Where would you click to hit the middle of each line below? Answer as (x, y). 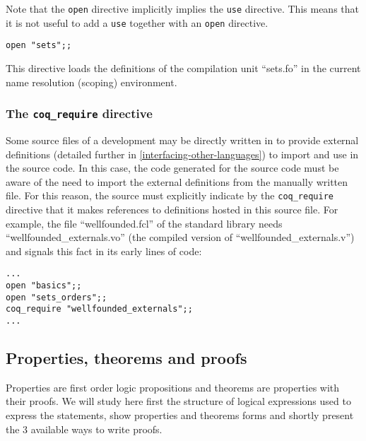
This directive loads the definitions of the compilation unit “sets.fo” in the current (183, 67)
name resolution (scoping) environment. (91, 82)
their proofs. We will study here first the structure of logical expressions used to (178, 401)
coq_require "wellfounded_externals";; (99, 309)
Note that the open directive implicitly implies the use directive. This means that (182, 8)
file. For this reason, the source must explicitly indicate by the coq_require (170, 195)
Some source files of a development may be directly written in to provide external (182, 140)
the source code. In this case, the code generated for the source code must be (172, 168)
